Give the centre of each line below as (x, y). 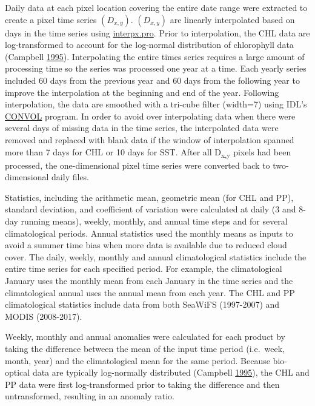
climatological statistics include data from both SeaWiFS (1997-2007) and (142, 304)
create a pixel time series (51, 19)
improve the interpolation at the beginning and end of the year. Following (142, 92)
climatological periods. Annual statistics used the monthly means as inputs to (149, 233)
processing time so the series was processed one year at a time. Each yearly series (156, 68)
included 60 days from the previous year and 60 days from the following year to (152, 80)
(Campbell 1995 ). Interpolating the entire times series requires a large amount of (155, 56)
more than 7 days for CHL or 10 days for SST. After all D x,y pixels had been (148, 152)
